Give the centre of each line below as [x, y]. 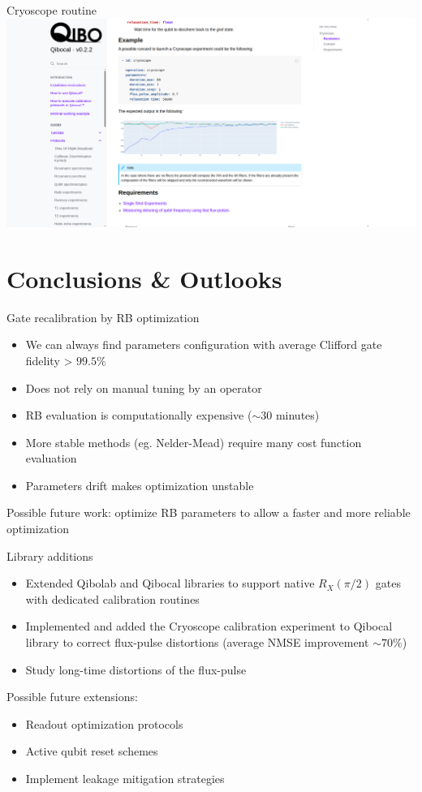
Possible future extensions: [72, 697]
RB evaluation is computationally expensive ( [139, 415]
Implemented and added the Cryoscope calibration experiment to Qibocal [209, 626]
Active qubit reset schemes [92, 751]
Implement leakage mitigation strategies [125, 778]
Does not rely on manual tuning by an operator [144, 387]
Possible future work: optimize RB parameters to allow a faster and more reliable [209, 512]
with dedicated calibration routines [112, 598]
